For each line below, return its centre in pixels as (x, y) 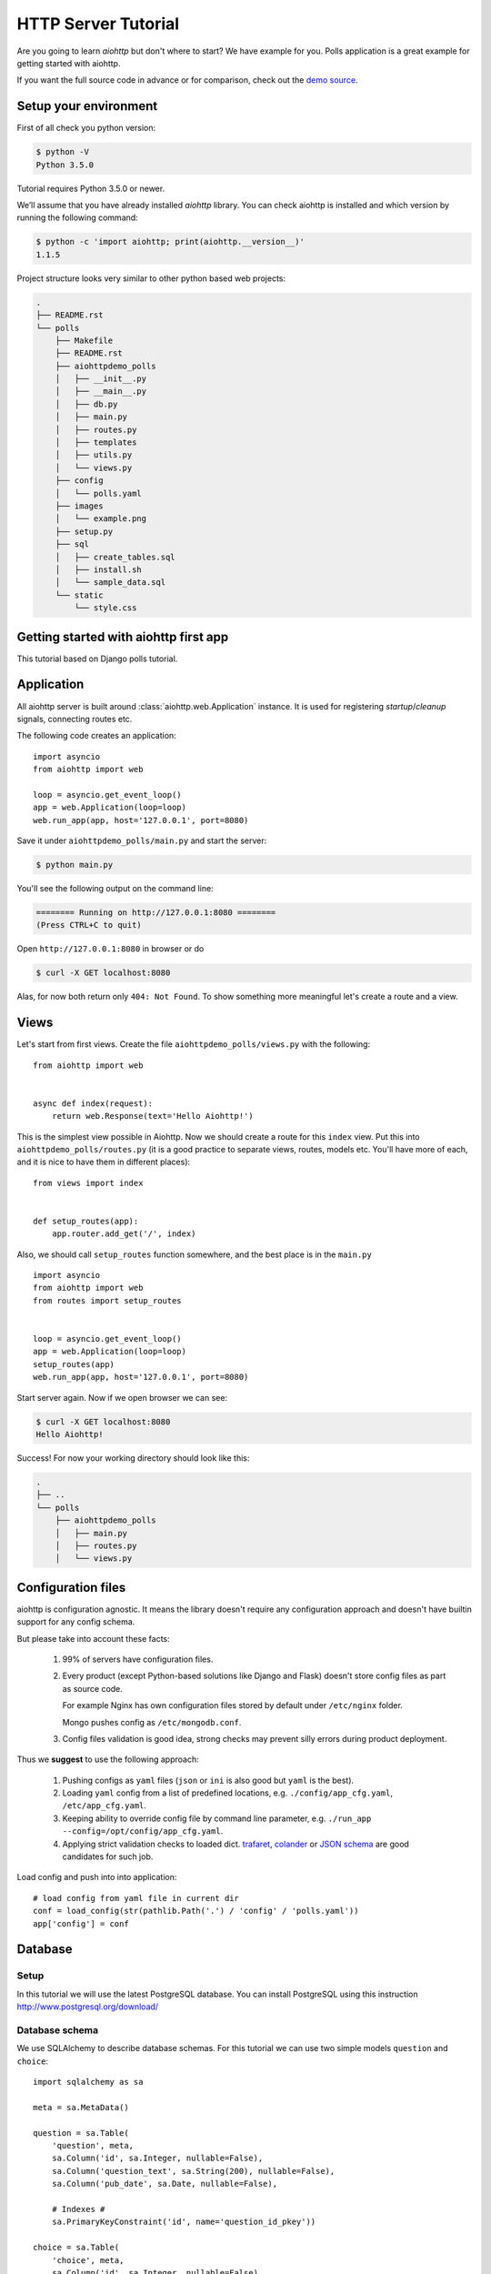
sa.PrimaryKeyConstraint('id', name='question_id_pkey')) (184, 2222)
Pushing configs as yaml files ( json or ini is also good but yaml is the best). (208, 1780)
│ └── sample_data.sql (110, 583)
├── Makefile (84, 340)
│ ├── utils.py (94, 455)
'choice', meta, (88, 2260)
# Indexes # (78, 2209)
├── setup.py (84, 531)
